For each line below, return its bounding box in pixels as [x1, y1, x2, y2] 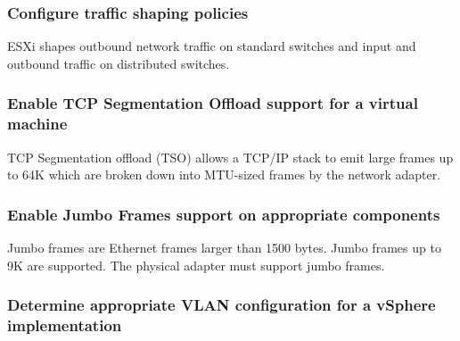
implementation [7, 313, 122, 336]
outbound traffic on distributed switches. [7, 54, 230, 72]
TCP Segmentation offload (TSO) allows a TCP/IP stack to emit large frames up [7, 147, 454, 166]
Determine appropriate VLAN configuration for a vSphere [7, 294, 436, 316]
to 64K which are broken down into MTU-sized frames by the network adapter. [7, 165, 441, 184]
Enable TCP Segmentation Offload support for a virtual [7, 92, 418, 114]
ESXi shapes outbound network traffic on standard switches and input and [7, 37, 416, 55]
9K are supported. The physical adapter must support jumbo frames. [7, 255, 385, 274]
